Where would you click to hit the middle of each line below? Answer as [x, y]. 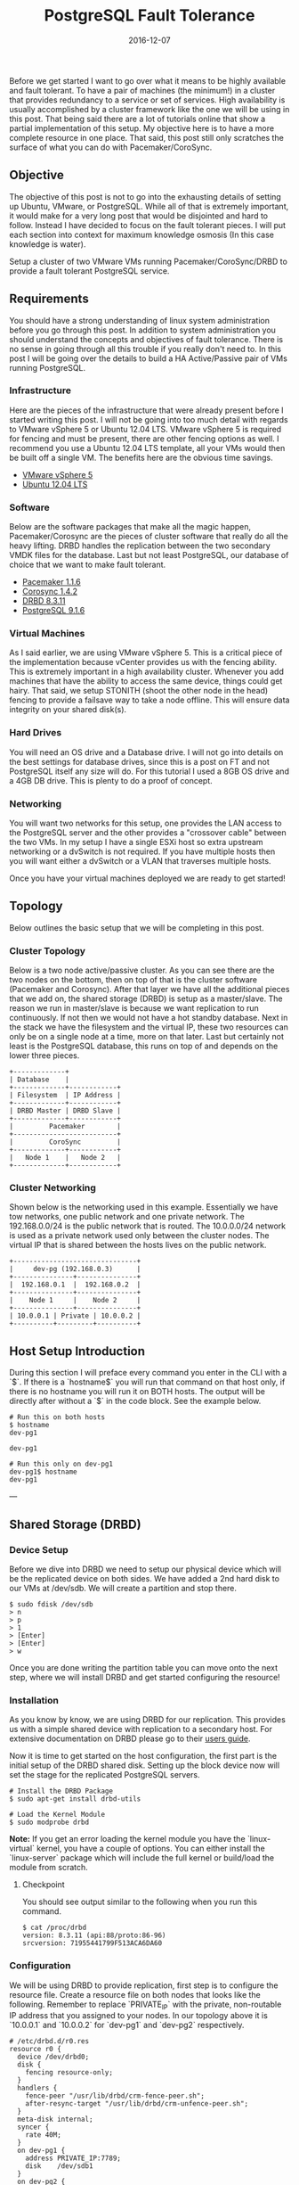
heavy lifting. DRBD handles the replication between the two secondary [140, 546]
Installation [34, 1700]
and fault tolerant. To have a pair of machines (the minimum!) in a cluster [142, 90]
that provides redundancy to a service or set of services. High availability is [147, 100]
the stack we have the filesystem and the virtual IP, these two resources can [149, 1027]
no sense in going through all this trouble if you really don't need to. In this [145, 349]
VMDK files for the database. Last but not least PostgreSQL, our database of [149, 555]
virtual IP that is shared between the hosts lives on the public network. [138, 1245]
